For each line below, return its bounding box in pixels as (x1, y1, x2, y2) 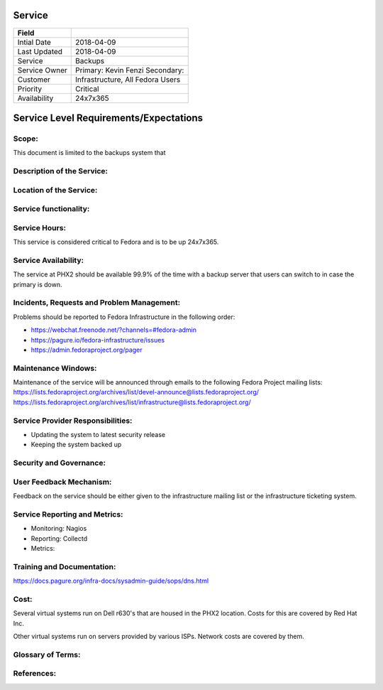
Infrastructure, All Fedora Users (75, 75, 181, 85)
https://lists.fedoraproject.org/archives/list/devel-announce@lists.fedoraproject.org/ (13, 388, 259, 397)
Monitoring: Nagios (30, 524, 87, 533)
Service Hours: (13, 222, 67, 232)
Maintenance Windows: (13, 363, 97, 373)
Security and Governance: (13, 458, 106, 468)
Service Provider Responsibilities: (13, 416, 133, 426)
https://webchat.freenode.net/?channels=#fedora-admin (30, 325, 196, 334)
